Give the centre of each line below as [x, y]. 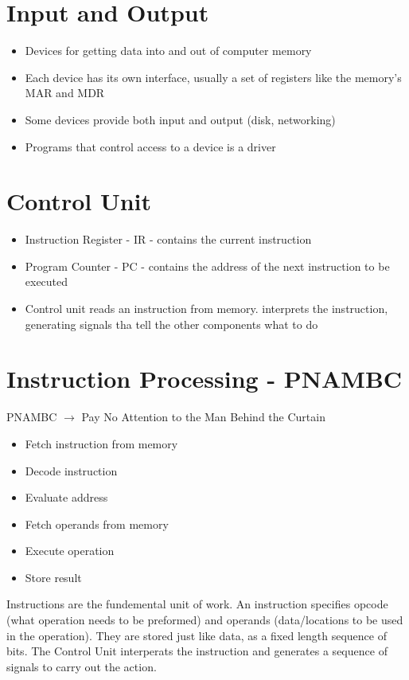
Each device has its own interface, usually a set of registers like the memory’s [213, 77]
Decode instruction [71, 470]
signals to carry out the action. [82, 666]
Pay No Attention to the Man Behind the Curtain [203, 417]
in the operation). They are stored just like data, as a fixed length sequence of [197, 635]
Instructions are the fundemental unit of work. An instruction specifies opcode [197, 604]
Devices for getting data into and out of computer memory [168, 51]
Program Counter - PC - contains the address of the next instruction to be [207, 266]
